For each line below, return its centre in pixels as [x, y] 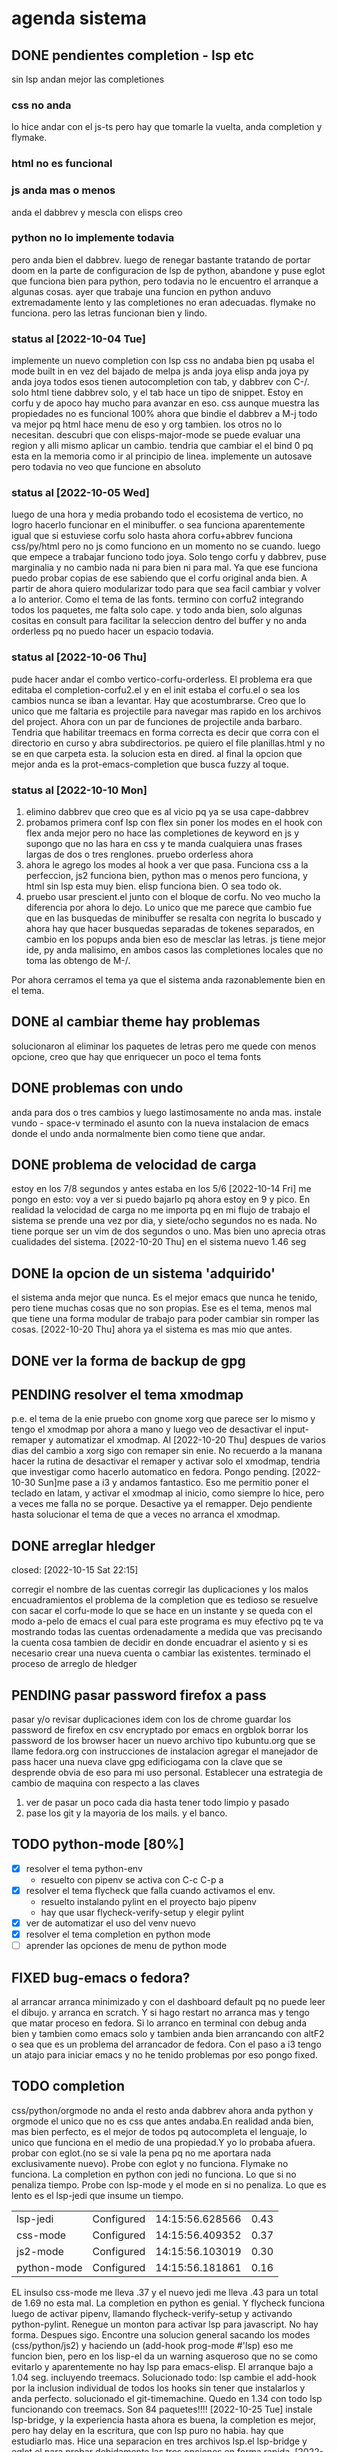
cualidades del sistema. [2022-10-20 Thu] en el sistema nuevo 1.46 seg [159, 1242]
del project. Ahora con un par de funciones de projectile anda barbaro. [157, 721]
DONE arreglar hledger [83, 1545]
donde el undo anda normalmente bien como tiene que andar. [138, 1133]
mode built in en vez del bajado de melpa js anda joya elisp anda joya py [160, 371]
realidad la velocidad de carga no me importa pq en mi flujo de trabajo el [161, 1210]
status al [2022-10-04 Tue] [78, 339]
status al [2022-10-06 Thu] [79, 657]
